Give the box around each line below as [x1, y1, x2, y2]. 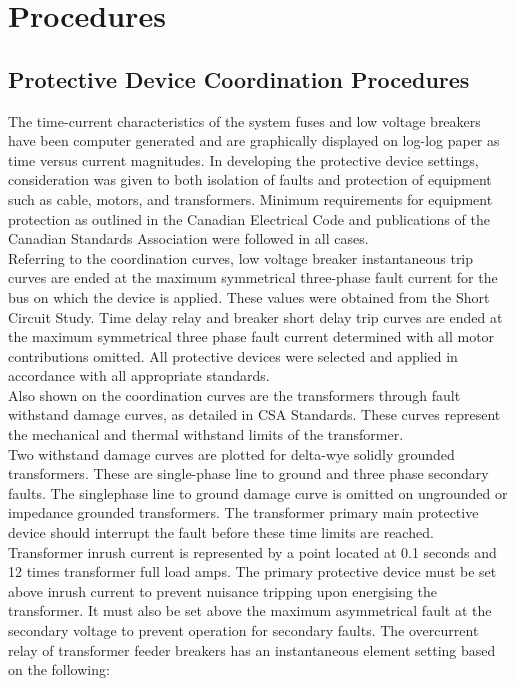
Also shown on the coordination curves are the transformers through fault [8, 384, 461, 405]
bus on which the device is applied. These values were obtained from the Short [8, 286, 490, 307]
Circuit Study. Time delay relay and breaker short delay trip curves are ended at [8, 306, 503, 327]
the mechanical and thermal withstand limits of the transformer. [8, 424, 404, 445]
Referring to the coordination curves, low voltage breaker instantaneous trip [8, 247, 474, 268]
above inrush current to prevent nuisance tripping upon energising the [8, 580, 438, 601]
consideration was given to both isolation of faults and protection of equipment [8, 169, 492, 190]
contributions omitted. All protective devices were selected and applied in [8, 345, 458, 366]
